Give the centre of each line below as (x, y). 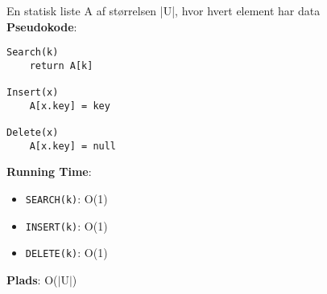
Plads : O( (32, 280)
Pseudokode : (42, 26)
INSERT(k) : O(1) (66, 225)
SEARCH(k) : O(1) (66, 199)
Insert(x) (33, 93)
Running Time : (49, 171)
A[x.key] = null (73, 146)
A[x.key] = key (70, 106)
